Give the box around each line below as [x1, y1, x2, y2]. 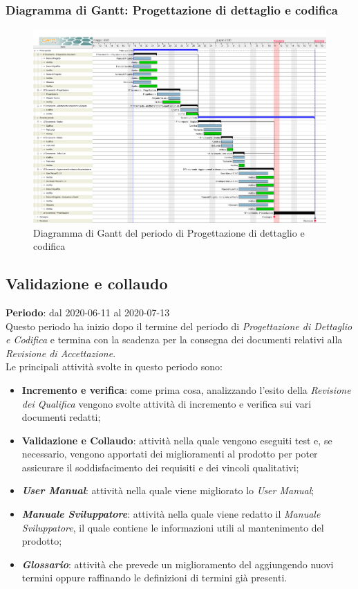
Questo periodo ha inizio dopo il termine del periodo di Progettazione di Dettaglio [6, 318, 352, 333]
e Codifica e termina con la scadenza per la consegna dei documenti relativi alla [6, 332, 343, 347]
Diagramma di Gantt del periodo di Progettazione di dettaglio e [33, 225, 305, 239]
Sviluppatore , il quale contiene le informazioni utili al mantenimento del [21, 520, 324, 534]
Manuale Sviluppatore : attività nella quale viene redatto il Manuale [21, 507, 321, 521]
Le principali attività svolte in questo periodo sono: [6, 359, 223, 374]
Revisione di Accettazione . [6, 345, 116, 360]
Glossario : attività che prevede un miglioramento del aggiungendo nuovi [21, 556, 334, 571]
